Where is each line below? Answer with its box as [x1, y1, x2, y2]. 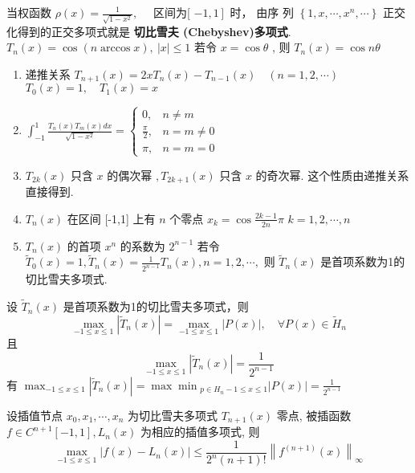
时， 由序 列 [230, 4, 294, 20]
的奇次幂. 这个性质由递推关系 [255, 166, 409, 183]
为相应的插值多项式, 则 [140, 423, 260, 440]
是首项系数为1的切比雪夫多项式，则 [63, 298, 249, 315]
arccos [100, 43, 131, 55]
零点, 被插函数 [276, 406, 352, 423]
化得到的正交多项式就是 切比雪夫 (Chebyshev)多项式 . [6, 22, 291, 39]
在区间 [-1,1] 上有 [67, 210, 156, 226]
